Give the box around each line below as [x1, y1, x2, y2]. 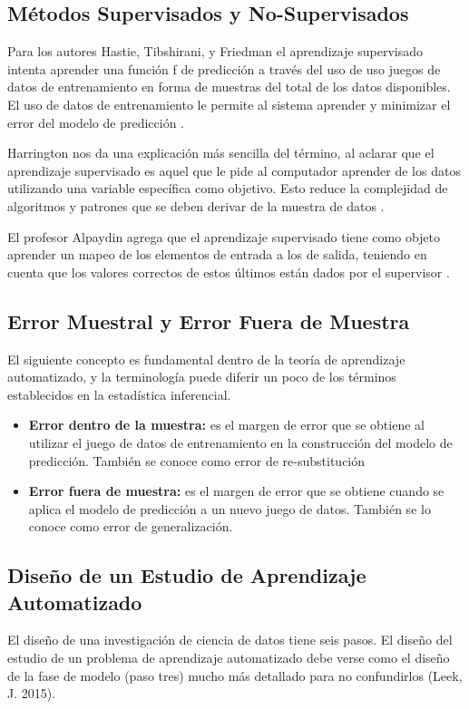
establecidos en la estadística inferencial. [7, 384, 231, 403]
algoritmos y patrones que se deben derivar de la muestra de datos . [7, 196, 385, 215]
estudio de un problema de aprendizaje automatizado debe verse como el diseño [7, 648, 450, 667]
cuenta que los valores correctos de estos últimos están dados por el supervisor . [7, 262, 450, 281]
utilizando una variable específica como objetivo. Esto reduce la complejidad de [7, 179, 448, 198]
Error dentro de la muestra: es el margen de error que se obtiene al [28, 415, 425, 434]
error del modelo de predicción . [7, 112, 185, 131]
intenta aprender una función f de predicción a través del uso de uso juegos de [7, 59, 441, 78]
